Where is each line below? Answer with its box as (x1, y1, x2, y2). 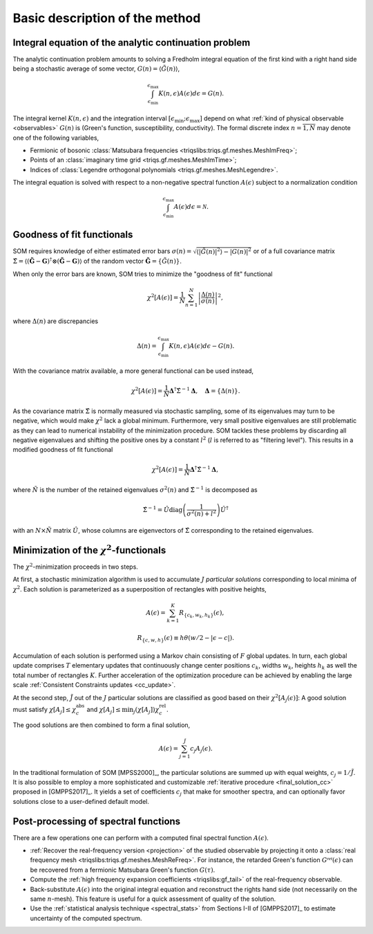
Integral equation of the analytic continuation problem (12, 37, 251, 48)
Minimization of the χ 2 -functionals (12, 542, 166, 556)
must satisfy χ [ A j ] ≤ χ (12, 705, 76, 715)
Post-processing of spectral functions (12, 815, 181, 827)
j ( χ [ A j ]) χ (133, 706, 160, 715)
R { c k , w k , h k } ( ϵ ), (178, 609, 224, 619)
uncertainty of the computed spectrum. (30, 914, 142, 922)
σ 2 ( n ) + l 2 (186, 509, 217, 518)
